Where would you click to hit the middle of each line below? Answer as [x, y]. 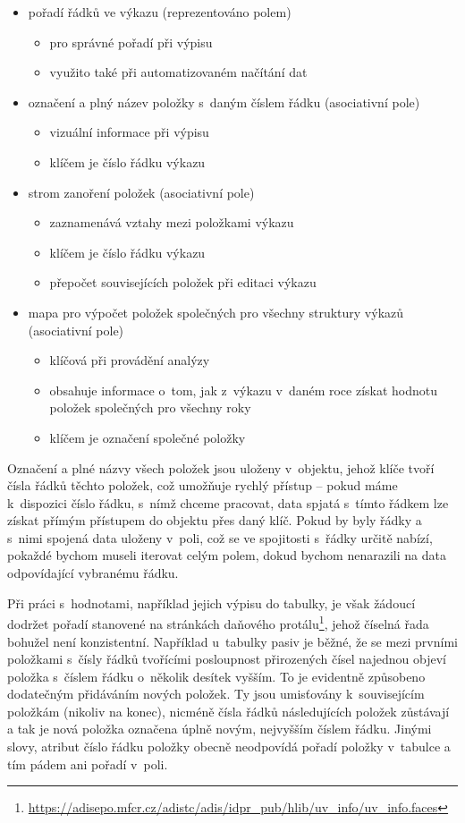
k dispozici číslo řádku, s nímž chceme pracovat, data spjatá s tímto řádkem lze [228, 502]
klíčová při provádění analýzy [130, 360]
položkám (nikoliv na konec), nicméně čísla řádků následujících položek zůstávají [228, 711]
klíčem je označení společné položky [148, 437]
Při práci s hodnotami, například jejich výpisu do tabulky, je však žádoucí [211, 602]
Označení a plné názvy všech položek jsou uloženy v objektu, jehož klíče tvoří [221, 467]
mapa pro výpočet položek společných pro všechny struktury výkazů [216, 312]
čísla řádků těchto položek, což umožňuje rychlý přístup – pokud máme [203, 485]
